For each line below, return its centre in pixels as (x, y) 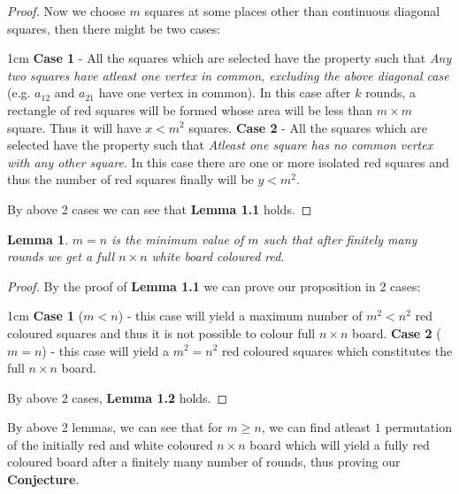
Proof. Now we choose (66, 11)
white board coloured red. (218, 256)
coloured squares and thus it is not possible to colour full (161, 332)
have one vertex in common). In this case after (225, 93)
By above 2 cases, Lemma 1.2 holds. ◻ (118, 397)
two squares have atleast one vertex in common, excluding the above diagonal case (228, 75)
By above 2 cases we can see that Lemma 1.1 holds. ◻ (160, 208)
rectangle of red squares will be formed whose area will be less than (190, 109)
